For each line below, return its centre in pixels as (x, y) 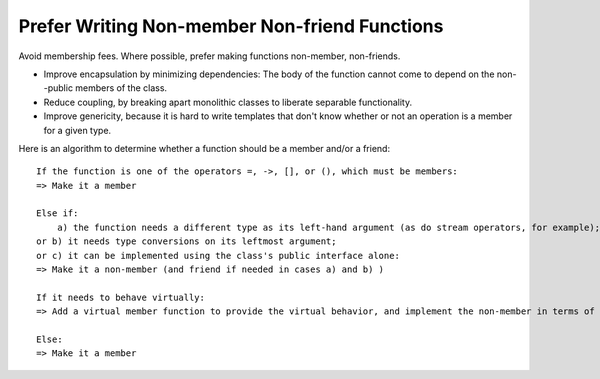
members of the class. (121, 88)
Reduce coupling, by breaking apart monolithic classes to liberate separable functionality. (228, 102)
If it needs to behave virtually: (120, 297)
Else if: (57, 213)
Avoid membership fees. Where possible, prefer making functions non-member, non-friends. (209, 56)
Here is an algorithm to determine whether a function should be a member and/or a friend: (204, 148)
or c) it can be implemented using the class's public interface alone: (218, 255)
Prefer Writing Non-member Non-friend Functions (231, 26)
